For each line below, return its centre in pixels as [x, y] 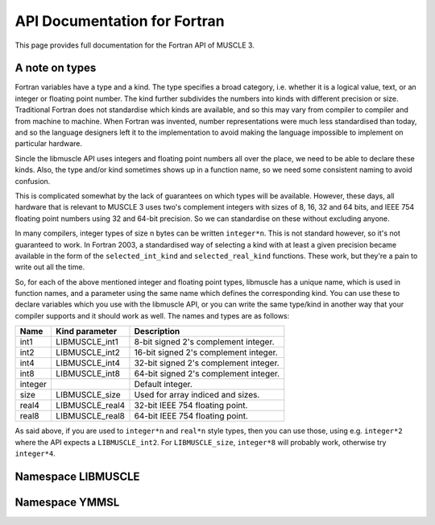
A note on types [56, 68]
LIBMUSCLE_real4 [91, 406]
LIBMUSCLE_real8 [90, 416]
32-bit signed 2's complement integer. [207, 363]
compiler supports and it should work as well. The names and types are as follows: [152, 315]
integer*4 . [35, 454]
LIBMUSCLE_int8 [88, 373]
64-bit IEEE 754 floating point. [191, 416]
